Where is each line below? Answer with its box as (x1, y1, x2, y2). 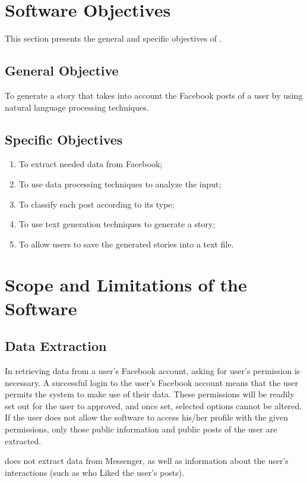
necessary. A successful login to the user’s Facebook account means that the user (5, 376, 299, 388)
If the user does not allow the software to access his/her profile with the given (5, 411, 288, 424)
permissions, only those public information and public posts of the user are (5, 423, 277, 435)
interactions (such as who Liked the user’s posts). (5, 466, 185, 478)
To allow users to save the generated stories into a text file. (18, 237, 234, 250)
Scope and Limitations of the (5, 272, 247, 297)
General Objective (5, 61, 119, 80)
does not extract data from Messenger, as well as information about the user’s (5, 454, 289, 467)
